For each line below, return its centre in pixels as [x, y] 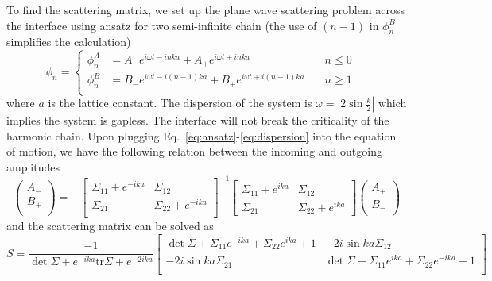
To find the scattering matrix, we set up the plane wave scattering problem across [206, 10]
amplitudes [33, 166]
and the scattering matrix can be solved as [110, 226]
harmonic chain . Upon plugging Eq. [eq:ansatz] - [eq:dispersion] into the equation [201, 135]
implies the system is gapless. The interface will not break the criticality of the [198, 120]
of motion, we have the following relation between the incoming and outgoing [194, 151]
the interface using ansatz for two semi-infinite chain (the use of [162, 25]
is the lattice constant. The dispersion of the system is [180, 103]
